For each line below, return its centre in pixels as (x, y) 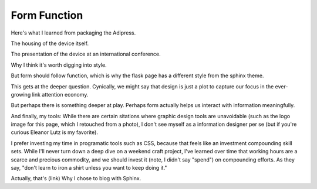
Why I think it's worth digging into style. (59, 65)
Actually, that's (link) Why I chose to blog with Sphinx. (76, 178)
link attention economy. (60, 94)
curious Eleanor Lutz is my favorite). (54, 132)
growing (21, 94)
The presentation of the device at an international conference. (86, 54)
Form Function (47, 15)
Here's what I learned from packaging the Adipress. (73, 33)
